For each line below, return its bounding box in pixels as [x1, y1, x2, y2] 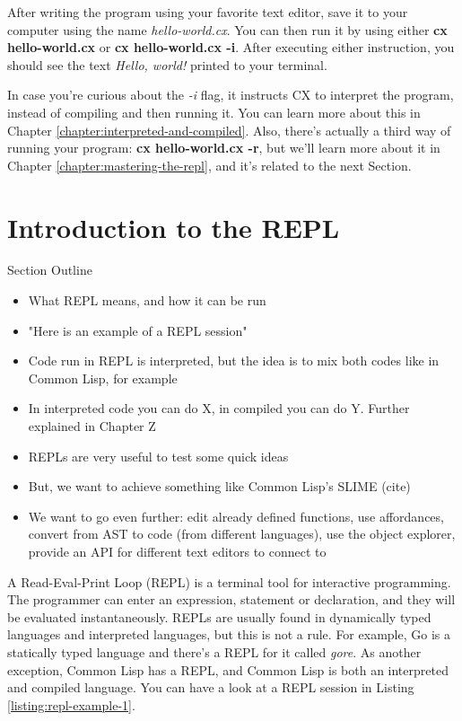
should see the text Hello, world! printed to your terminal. [7, 55, 327, 74]
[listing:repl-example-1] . [7, 695, 135, 714]
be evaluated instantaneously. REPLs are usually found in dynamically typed [7, 607, 431, 626]
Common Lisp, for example [28, 368, 178, 387]
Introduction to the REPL [7, 208, 340, 245]
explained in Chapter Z [28, 417, 156, 435]
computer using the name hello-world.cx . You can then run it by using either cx [7, 20, 448, 39]
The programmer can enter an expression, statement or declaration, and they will [7, 590, 456, 609]
